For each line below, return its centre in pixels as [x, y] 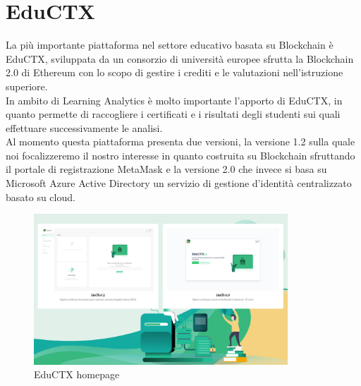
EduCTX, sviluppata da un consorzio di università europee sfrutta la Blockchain [180, 58]
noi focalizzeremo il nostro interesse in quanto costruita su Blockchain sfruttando [180, 155]
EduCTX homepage [77, 374]
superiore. [27, 86]
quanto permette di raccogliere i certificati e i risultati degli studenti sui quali [173, 114]
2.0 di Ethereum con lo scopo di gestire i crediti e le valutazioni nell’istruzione [175, 72]
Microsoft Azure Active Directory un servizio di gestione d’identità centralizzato [179, 183]
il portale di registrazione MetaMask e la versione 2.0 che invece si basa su [166, 169]
